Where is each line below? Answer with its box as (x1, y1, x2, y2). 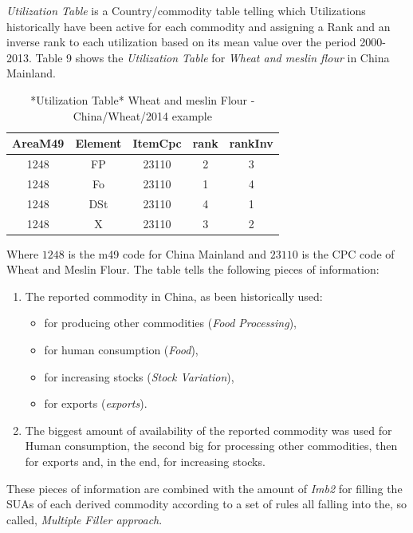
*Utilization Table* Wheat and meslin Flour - (30, 91, 255, 108)
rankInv (229, 135, 273, 152)
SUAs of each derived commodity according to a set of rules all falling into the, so (6, 495, 407, 512)
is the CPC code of (301, 245, 395, 262)
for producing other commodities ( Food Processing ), (44, 314, 297, 331)
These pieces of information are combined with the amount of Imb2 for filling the (6, 480, 403, 496)
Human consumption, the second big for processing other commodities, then (25, 437, 398, 454)
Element (75, 135, 122, 152)
